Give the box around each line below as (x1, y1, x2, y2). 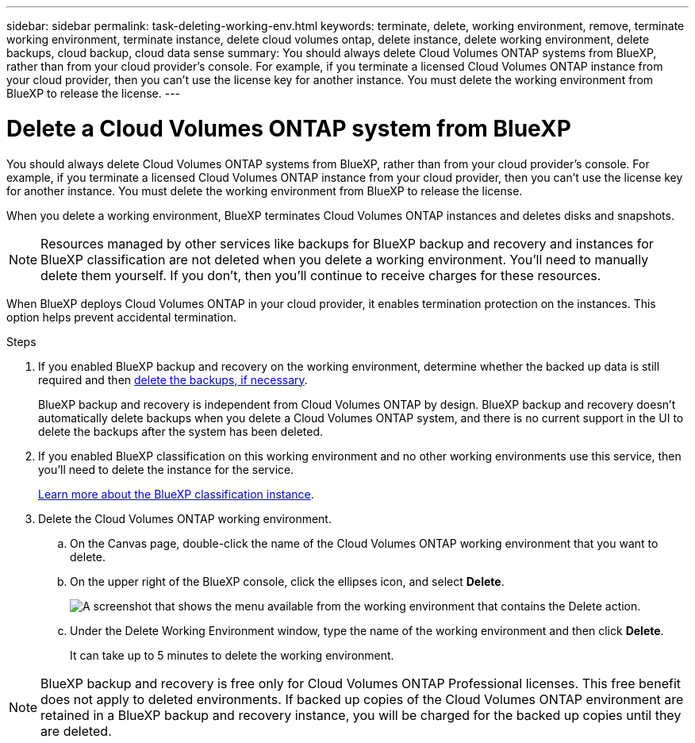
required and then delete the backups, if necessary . (38, 372, 308, 387)
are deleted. (40, 722, 112, 739)
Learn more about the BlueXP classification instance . (38, 487, 314, 501)
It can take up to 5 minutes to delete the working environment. (70, 648, 394, 662)
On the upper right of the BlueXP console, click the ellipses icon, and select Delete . (70, 574, 505, 588)
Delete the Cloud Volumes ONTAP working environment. (38, 511, 332, 525)
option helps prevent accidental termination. (6, 310, 236, 324)
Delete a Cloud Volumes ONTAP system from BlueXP (6, 114, 571, 142)
